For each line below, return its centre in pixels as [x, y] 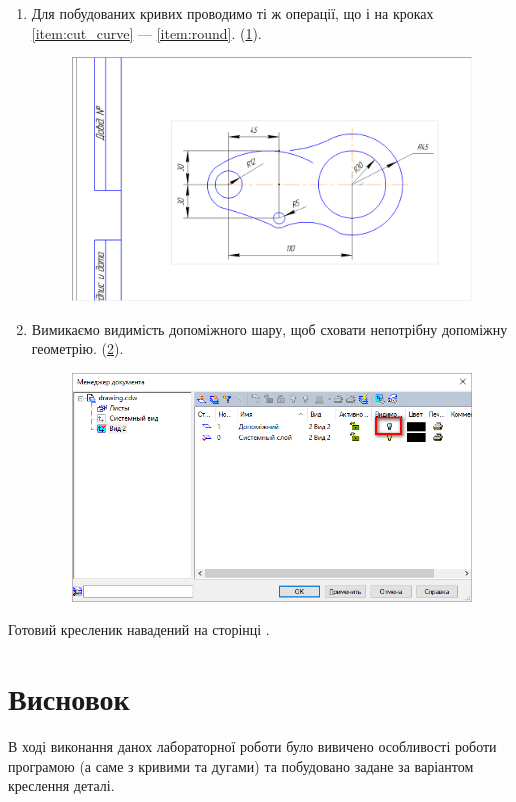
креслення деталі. [61, 785]
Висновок [69, 698]
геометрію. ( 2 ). [77, 348]
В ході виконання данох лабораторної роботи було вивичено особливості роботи [252, 746]
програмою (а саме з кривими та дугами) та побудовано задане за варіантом [241, 765]
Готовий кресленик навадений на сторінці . [139, 629]
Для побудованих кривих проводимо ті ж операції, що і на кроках [232, 13]
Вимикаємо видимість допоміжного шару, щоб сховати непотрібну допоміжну [269, 328]
